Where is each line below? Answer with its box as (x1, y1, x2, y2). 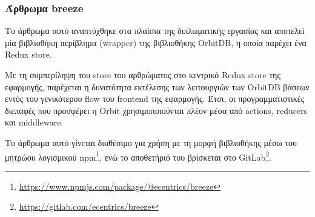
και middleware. (5, 116, 64, 129)
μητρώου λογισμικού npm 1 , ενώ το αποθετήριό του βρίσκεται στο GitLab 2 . (5, 149, 271, 163)
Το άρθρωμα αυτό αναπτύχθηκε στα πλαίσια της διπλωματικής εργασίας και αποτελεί (5, 24, 305, 37)
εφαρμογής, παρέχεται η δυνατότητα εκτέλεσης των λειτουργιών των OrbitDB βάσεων (5, 80, 310, 93)
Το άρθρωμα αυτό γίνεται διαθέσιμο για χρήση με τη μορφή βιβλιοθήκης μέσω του (5, 136, 297, 149)
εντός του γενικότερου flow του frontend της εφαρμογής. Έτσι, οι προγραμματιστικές (5, 92, 305, 105)
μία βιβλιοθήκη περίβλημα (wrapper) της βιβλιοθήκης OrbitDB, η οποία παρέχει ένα (5, 36, 307, 48)
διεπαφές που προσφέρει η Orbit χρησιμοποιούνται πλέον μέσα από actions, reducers (5, 104, 308, 116)
